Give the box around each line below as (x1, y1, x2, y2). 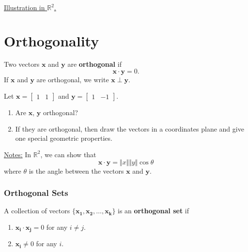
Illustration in (4, 2, 45, 12)
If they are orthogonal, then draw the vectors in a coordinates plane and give (15, 123, 244, 133)
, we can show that (40, 149, 96, 159)
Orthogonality (4, 30, 99, 50)
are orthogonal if (67, 59, 122, 69)
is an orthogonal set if (118, 206, 189, 216)
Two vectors (4, 59, 40, 69)
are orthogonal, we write (36, 74, 109, 85)
